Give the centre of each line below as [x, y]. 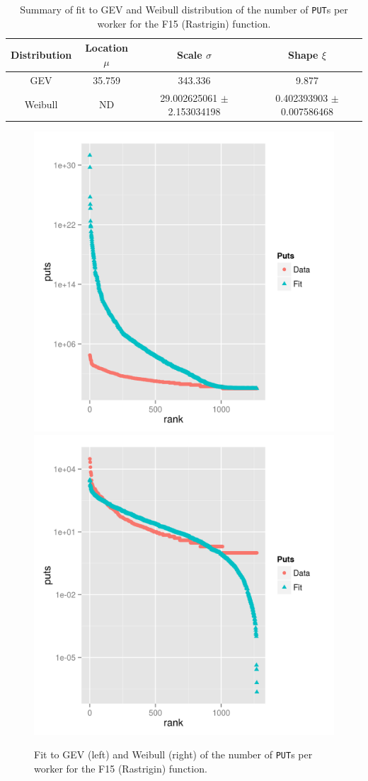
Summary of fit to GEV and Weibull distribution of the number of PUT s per [184, 9]
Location [107, 48]
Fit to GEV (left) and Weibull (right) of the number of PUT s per [173, 754]
